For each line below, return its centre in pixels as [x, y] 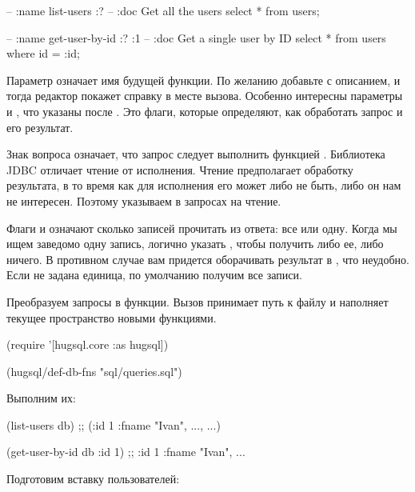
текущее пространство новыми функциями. [112, 317]
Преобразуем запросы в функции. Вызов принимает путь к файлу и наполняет [198, 301]
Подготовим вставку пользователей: [93, 479]
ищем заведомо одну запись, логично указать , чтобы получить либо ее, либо [195, 244]
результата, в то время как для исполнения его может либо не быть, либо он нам [204, 185]
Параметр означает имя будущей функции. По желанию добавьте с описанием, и [204, 80]
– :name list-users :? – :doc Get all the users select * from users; [163, 10]
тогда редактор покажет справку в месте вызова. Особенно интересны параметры [205, 96]
